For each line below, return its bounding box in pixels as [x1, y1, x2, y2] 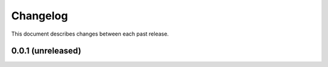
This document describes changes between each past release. [11, 30, 169, 37]
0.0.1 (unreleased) [11, 46, 81, 56]
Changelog [11, 9, 68, 22]
